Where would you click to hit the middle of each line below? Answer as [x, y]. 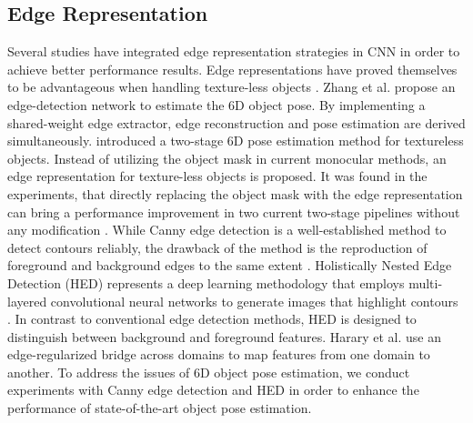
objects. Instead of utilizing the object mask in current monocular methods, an [227, 158]
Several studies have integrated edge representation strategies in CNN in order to [234, 51]
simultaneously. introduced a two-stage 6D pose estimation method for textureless [236, 141]
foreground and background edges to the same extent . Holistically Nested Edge [230, 265]
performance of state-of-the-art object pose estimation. [160, 408]
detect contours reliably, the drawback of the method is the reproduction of [217, 247]
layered [27, 301]
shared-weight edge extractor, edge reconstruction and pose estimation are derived [236, 122]
